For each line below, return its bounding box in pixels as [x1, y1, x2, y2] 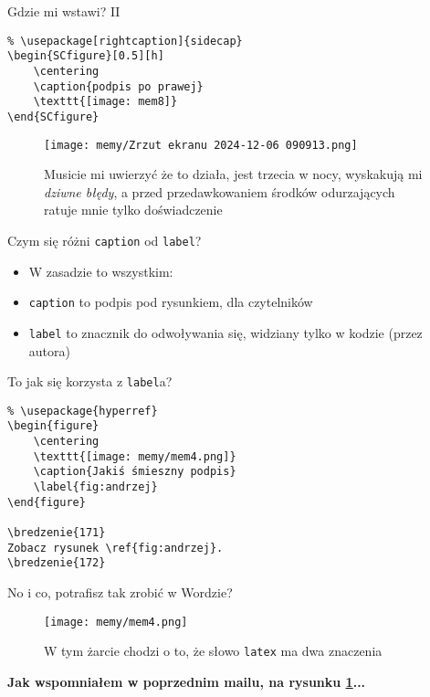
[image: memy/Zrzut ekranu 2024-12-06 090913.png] [44, 138, 358, 152]
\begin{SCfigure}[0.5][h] [7, 49, 164, 63]
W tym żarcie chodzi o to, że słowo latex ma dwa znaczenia [44, 641, 383, 660]
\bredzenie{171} [7, 526, 106, 540]
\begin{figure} [7, 419, 100, 433]
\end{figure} [7, 495, 86, 509]
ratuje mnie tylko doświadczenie [44, 200, 223, 219]
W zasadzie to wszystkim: [28, 261, 173, 280]
